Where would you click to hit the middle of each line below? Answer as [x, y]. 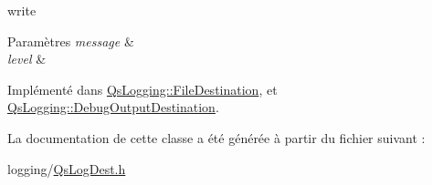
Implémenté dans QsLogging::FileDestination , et [142, 89]
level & [27, 59]
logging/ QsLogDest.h [67, 168]
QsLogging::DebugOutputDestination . [113, 107]
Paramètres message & [71, 41]
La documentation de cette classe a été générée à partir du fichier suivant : [216, 137]
